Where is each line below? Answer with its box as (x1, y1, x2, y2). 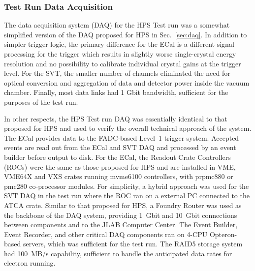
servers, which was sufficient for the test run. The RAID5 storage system (23, 239, 243, 249)
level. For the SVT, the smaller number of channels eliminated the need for (4, 68, 230, 78)
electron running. (4, 258, 56, 268)
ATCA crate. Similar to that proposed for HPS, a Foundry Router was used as (4, 200, 242, 210)
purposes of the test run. (4, 96, 78, 107)
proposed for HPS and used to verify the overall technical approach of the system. (4, 123, 252, 133)
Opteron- (209, 229, 237, 239)
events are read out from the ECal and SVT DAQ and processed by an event (4, 142, 236, 152)
